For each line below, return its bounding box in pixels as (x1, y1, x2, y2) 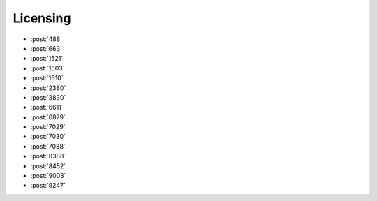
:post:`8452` (30, 161, 66, 170)
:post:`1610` (30, 74, 64, 82)
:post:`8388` (30, 152, 66, 161)
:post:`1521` (30, 54, 64, 63)
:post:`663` (30, 44, 63, 52)
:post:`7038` (30, 142, 66, 150)
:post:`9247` (30, 181, 66, 190)
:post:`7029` (30, 123, 66, 131)
